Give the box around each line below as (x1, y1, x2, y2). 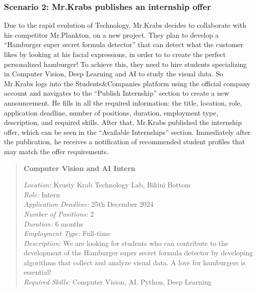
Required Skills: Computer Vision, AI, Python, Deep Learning (23, 277, 212, 287)
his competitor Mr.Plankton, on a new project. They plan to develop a (4, 29, 219, 40)
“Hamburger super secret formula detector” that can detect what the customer (4, 39, 244, 50)
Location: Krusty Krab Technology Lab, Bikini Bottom (23, 179, 191, 190)
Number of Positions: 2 (23, 208, 94, 219)
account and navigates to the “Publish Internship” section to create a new (4, 88, 229, 98)
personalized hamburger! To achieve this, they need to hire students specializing (4, 58, 247, 69)
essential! (23, 267, 51, 277)
